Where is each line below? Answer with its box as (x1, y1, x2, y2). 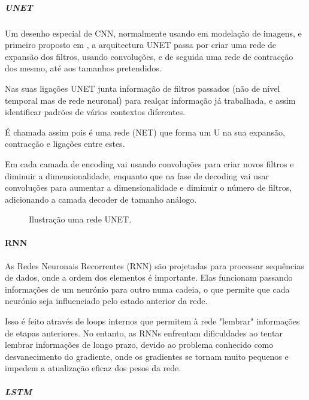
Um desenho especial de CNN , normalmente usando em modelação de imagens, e (5, 26, 302, 39)
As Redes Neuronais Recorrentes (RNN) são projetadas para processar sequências (5, 259, 304, 272)
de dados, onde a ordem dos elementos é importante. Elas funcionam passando (5, 271, 293, 284)
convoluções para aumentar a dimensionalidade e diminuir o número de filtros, (5, 181, 292, 194)
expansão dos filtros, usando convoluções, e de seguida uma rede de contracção (5, 50, 293, 62)
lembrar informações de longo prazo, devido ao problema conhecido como (5, 338, 274, 351)
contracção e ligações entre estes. (5, 137, 125, 150)
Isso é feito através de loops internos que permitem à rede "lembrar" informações (5, 315, 300, 327)
